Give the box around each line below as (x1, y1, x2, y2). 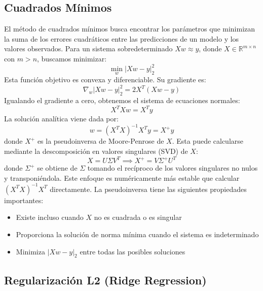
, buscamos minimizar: (37, 53, 107, 63)
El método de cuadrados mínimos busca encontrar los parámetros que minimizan (4, 23, 255, 34)
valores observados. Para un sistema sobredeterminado (4, 43, 173, 54)
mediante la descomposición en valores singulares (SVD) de (4, 145, 188, 156)
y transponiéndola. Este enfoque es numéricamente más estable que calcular (4, 172, 240, 183)
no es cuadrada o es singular (94, 212, 182, 222)
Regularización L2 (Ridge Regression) (4, 272, 207, 287)
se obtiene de (37, 163, 78, 173)
